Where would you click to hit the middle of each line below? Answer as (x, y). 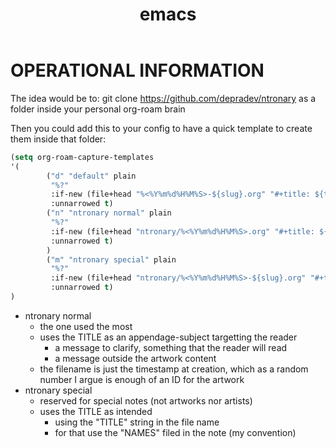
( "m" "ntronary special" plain (111, 259)
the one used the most (86, 326)
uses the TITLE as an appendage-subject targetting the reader (168, 337)
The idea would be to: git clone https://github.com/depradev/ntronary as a (163, 98)
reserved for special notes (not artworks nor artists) (146, 400)
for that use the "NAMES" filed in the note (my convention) (175, 432)
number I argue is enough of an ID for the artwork (142, 379)
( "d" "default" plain (91, 176)
